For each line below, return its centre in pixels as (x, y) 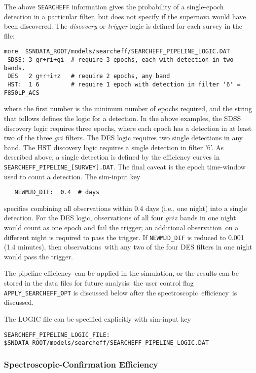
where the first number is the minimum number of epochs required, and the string (128, 108)
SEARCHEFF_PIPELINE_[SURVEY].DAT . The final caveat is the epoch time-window (125, 166)
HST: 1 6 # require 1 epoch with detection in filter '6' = (124, 85)
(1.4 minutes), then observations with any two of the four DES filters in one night (128, 247)
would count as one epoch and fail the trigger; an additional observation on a (121, 228)
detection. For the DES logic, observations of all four (84, 218)
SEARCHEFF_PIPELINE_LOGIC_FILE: (57, 335)
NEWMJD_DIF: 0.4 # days (57, 192)
